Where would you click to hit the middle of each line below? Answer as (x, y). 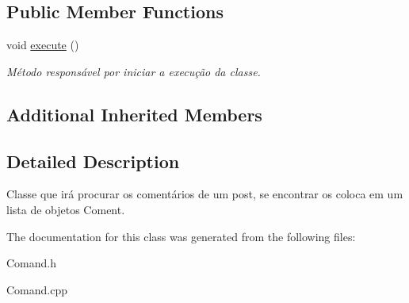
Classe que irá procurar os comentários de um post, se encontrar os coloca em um (205, 194)
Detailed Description (93, 161)
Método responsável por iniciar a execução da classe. (134, 71)
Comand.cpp (37, 289)
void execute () (43, 45)
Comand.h (32, 263)
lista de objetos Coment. (66, 209)
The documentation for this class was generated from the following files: (181, 236)
